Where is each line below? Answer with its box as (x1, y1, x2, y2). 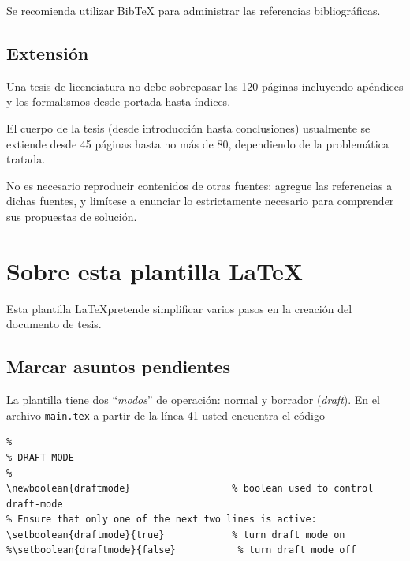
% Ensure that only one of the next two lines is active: (6, 514, 317, 525)
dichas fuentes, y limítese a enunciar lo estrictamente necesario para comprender (6, 193, 394, 209)
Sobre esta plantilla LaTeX (6, 254, 303, 286)
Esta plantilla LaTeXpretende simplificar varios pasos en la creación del (6, 300, 352, 316)
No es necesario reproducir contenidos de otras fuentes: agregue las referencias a (6, 177, 393, 193)
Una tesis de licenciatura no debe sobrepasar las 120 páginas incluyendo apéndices (6, 77, 404, 94)
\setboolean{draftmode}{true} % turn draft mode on (6, 529, 345, 540)
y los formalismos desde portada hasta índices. (6, 93, 231, 110)
